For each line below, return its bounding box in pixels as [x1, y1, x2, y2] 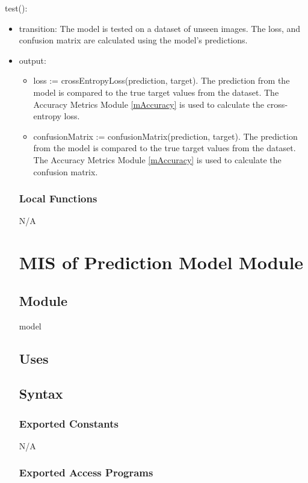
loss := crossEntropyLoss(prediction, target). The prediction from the [33, 74, 290, 87]
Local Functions [19, 191, 97, 206]
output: [19, 54, 46, 66]
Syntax [19, 384, 63, 403]
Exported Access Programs [19, 465, 153, 480]
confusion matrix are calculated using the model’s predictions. [19, 34, 248, 46]
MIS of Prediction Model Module [19, 250, 304, 275]
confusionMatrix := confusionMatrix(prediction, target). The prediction [33, 129, 298, 142]
